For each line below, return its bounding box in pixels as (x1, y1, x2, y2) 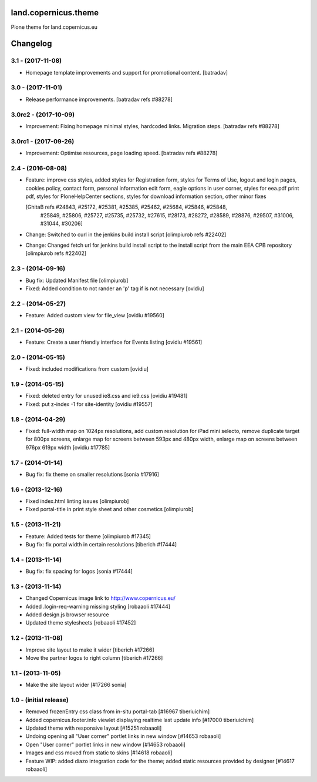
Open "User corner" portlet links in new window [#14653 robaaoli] (25, 741, 186, 748)
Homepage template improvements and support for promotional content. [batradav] (25, 69, 228, 76)
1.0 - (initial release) (11, 696, 69, 704)
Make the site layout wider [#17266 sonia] (25, 682, 127, 689)
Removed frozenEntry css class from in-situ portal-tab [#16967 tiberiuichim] (25, 708, 210, 715)
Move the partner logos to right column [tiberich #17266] (25, 654, 163, 661)
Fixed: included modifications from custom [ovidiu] (25, 365, 149, 372)
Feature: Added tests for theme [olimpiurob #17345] (25, 532, 151, 540)
